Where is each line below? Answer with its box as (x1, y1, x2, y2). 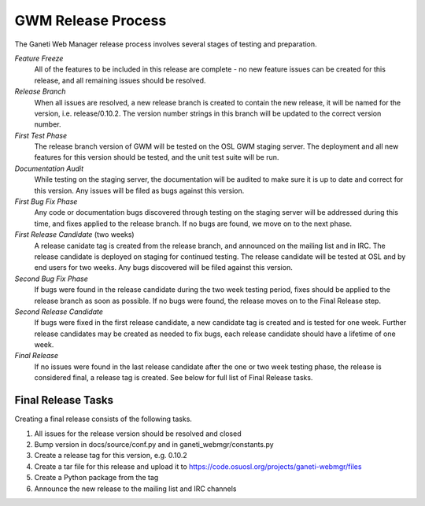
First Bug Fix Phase (14, 197, 78, 206)
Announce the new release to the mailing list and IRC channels (34, 484, 237, 493)
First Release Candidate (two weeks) (14, 230, 135, 239)
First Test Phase (14, 131, 68, 140)
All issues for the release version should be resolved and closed (34, 429, 242, 438)
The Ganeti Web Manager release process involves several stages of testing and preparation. (14, 39, 318, 49)
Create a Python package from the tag (34, 473, 159, 482)
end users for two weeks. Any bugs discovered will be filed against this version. (34, 263, 293, 272)
